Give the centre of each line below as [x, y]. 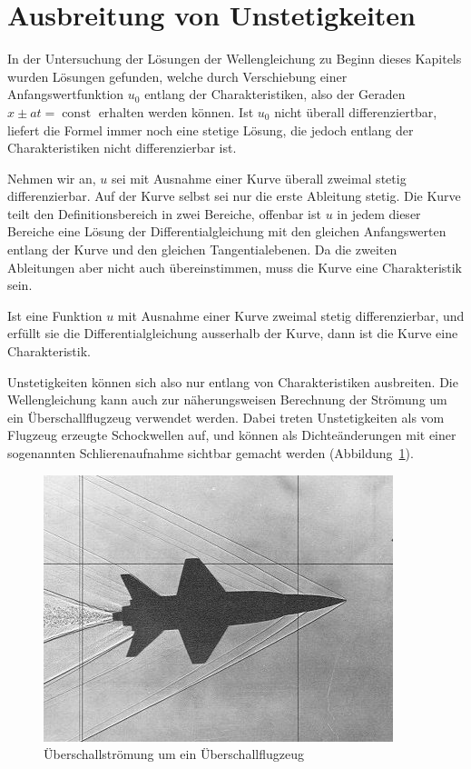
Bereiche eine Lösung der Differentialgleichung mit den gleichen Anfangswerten [227, 231]
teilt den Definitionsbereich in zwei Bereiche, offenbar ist [164, 213]
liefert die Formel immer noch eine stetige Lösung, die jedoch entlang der [211, 130]
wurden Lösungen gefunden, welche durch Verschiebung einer [177, 76]
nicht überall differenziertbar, [356, 111]
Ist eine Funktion [55, 315]
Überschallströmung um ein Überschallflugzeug [174, 754]
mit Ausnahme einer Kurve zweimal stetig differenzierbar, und [291, 315]
